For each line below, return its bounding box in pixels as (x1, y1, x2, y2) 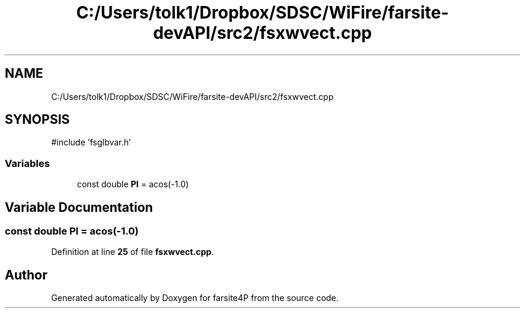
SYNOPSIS (5, 112, 70, 127)
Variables (5, 157, 50, 169)
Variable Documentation (5, 199, 153, 215)
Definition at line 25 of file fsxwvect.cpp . (51, 247, 214, 257)
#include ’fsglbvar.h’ (51, 137, 131, 148)
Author (5, 267, 47, 282)
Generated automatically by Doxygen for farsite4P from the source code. (51, 293, 339, 303)
